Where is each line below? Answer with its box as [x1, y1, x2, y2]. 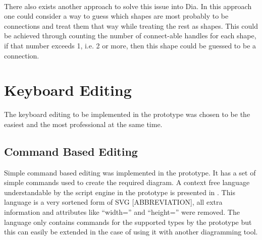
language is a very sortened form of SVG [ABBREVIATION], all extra [4, 197, 223, 207]
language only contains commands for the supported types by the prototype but [4, 216, 252, 227]
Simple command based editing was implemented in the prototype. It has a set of [4, 167, 256, 177]
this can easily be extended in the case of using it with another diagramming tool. [4, 226, 258, 237]
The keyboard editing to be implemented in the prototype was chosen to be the [4, 109, 250, 119]
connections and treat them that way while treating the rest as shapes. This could [4, 20, 258, 31]
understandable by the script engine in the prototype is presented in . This [4, 187, 235, 197]
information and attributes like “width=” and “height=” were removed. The [4, 207, 240, 217]
